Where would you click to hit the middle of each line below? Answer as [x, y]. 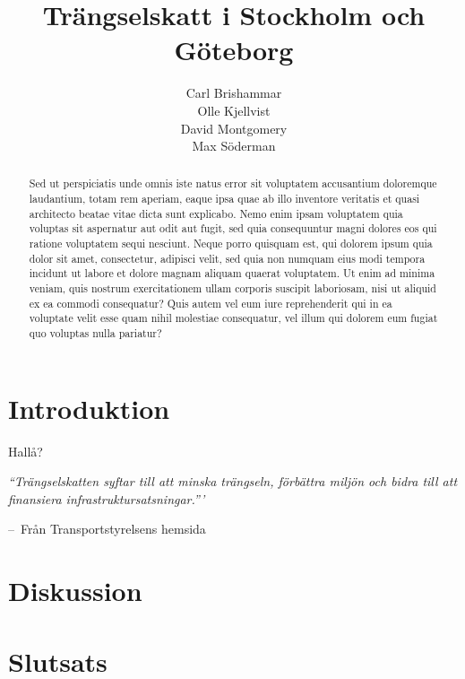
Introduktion [89, 408]
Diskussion [75, 591]
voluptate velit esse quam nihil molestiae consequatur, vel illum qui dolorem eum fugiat [233, 318]
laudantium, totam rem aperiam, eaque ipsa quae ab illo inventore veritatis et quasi [224, 199]
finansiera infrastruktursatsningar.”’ [107, 498]
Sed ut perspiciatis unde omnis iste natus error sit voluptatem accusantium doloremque [233, 183]
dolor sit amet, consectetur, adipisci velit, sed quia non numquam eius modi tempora [227, 258]
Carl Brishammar [234, 93]
